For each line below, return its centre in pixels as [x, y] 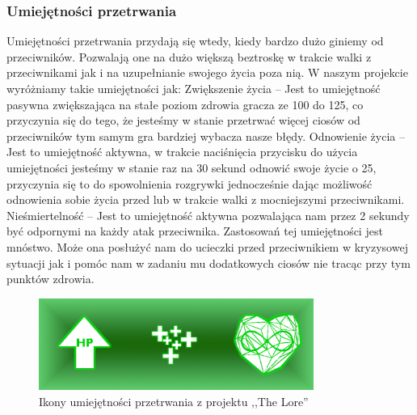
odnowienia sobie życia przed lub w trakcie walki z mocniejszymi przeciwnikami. [206, 199]
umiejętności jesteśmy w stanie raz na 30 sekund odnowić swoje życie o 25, [192, 167]
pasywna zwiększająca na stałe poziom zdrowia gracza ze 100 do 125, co [185, 104]
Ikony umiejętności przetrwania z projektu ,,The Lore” [174, 401]
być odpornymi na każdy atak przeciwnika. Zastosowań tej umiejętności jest [195, 231]
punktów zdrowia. [51, 279]
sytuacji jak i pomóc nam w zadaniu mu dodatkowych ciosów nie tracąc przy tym [208, 263]
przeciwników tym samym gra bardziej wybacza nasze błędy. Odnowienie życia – [206, 136]
